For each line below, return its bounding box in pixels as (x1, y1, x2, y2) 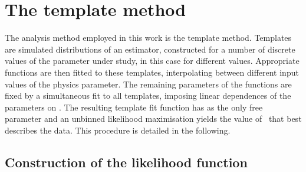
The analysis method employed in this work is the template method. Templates (5, 31, 292, 44)
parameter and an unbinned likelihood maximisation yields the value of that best (5, 112, 302, 125)
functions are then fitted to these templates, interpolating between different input (5, 66, 299, 78)
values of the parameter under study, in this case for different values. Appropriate (5, 54, 300, 67)
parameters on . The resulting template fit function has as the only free (5, 100, 263, 113)
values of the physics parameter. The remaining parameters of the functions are (5, 77, 292, 90)
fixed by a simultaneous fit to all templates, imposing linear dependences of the (5, 89, 291, 102)
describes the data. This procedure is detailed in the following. (5, 124, 231, 136)
